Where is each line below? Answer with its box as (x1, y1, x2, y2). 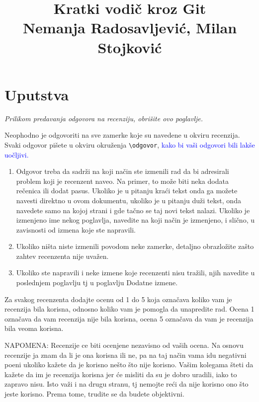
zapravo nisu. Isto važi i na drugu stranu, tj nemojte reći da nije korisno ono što (4, 379, 249, 389)
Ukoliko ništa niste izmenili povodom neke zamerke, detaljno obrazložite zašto (16, 241, 254, 251)
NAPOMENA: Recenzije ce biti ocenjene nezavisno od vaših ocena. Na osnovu (4, 340, 244, 350)
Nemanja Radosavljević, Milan (22, 17, 237, 38)
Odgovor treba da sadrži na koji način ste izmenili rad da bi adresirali (16, 166, 229, 176)
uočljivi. (4, 149, 29, 160)
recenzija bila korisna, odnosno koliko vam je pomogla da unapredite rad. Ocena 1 (4, 304, 255, 314)
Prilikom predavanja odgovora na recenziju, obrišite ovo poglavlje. (4, 113, 203, 123)
